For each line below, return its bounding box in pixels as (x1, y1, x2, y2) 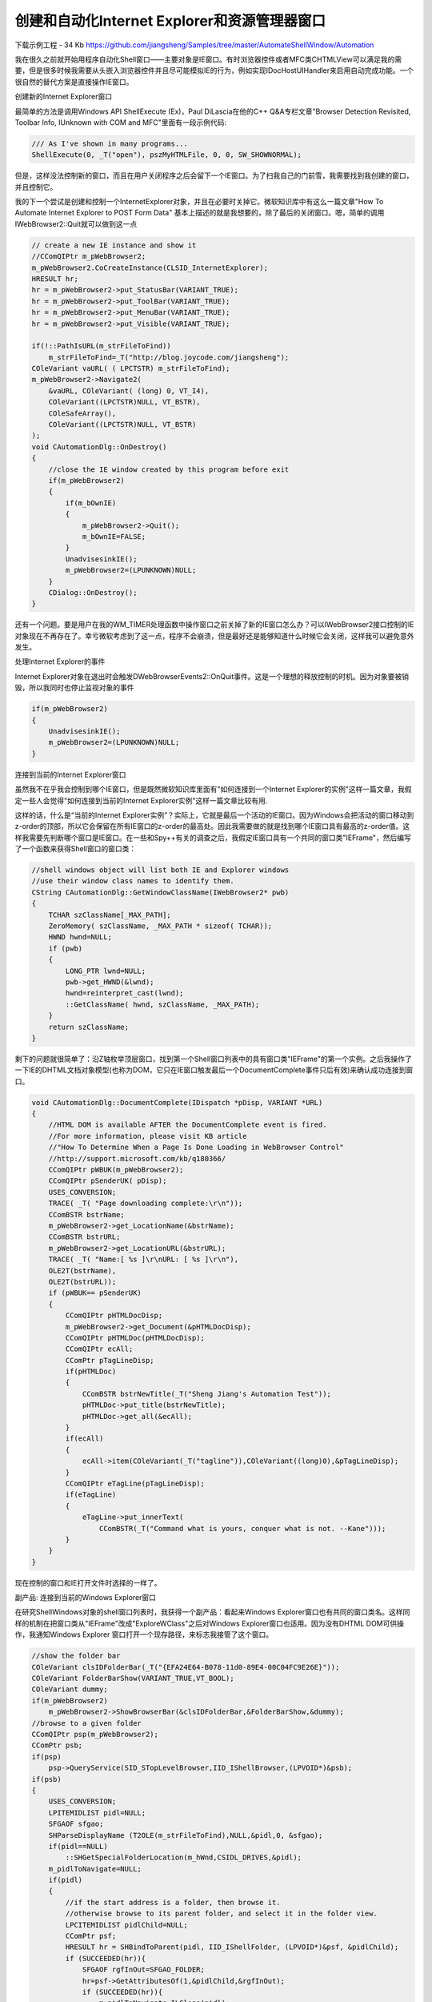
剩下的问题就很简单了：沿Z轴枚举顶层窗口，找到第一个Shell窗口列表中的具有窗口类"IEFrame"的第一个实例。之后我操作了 (14, 1054, 412, 1063)
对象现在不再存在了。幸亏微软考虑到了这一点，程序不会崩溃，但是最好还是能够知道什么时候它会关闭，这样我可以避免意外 (14, 631, 414, 641)
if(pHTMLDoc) (65, 1367, 117, 1377)
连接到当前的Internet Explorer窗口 (14, 770, 126, 779)
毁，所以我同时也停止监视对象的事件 (14, 683, 134, 693)
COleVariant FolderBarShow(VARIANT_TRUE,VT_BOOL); (31, 1674, 235, 1683)
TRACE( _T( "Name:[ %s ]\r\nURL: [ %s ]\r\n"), (48, 1255, 239, 1264)
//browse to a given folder (31, 1719, 142, 1727)
